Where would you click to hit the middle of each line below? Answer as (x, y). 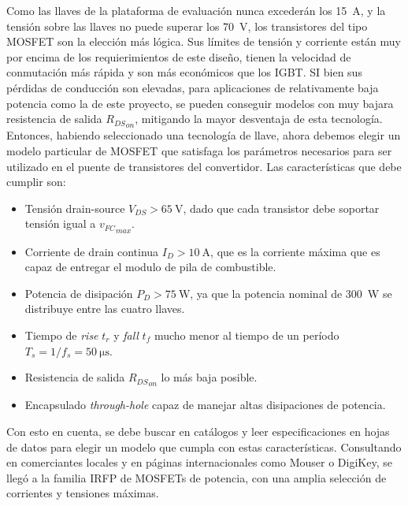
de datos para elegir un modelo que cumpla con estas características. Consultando (204, 446)
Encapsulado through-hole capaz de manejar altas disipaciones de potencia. (205, 405)
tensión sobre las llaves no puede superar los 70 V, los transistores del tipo (187, 26)
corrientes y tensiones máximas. (83, 493)
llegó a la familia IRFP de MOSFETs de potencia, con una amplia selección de (197, 477)
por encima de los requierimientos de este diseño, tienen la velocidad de (179, 56)
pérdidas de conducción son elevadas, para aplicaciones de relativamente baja (193, 87)
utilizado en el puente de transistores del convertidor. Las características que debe (204, 166)
